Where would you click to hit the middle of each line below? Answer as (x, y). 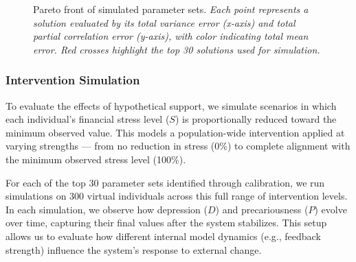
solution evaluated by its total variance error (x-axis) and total (164, 22)
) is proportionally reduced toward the (256, 119)
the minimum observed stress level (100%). (96, 159)
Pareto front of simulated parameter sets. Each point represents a (171, 9)
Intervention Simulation (73, 80)
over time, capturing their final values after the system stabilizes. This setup (166, 223)
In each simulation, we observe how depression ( (107, 209)
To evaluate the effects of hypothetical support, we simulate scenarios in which (171, 105)
